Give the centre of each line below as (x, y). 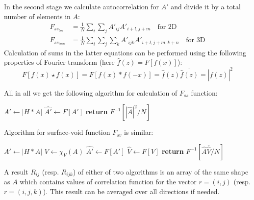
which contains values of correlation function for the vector (108, 182)
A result (16, 171)
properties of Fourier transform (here (59, 62)
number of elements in (37, 16)
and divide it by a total (206, 6)
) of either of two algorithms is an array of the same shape (161, 171)
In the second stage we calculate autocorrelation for (82, 6)
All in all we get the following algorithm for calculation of (91, 92)
